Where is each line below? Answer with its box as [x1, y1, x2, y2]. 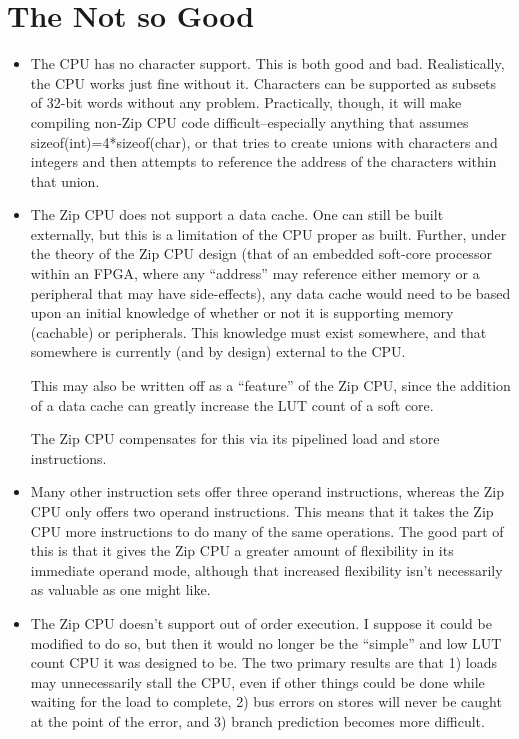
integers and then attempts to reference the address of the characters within [30, 151, 497, 172]
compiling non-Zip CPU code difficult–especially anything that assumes [30, 111, 469, 132]
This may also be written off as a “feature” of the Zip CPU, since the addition [30, 375, 511, 396]
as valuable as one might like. [30, 579, 211, 600]
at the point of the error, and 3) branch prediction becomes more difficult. [30, 710, 485, 731]
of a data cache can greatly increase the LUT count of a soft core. [30, 394, 434, 415]
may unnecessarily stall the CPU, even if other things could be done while [30, 671, 485, 692]
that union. [30, 170, 100, 191]
